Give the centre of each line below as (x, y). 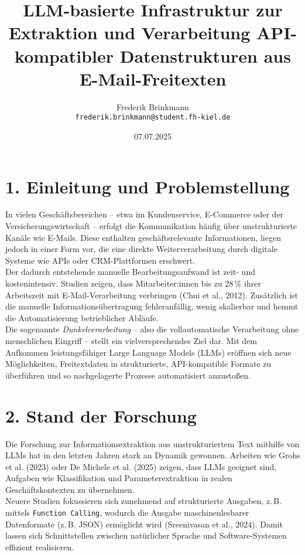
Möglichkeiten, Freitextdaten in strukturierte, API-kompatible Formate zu (138, 364)
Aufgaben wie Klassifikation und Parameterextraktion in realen (119, 478)
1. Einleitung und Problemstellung (148, 186)
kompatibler (64, 55)
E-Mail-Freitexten (153, 78)
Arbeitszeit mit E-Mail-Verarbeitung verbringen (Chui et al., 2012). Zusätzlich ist (152, 294)
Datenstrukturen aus (205, 55)
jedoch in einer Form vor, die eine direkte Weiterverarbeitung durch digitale (141, 249)
